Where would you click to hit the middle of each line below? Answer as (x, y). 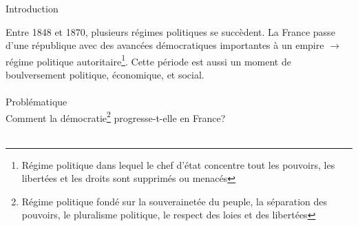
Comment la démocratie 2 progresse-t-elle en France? (116, 116)
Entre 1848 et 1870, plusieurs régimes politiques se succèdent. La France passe (170, 31)
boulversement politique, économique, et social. (105, 75)
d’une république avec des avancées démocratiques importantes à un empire (165, 45)
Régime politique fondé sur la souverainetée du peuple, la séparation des (174, 201)
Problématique (36, 102)
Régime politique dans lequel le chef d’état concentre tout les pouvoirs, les (178, 164)
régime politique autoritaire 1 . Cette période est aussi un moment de (148, 60)
